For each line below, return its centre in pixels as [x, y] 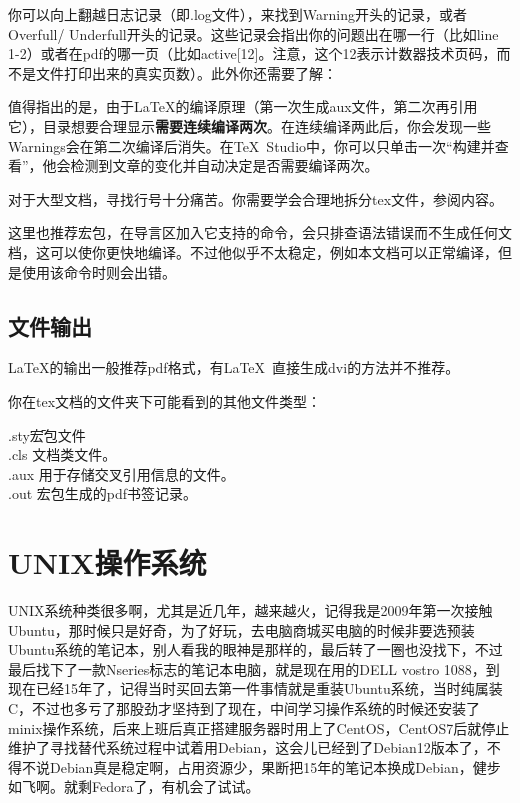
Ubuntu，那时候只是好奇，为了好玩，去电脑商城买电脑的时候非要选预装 [241, 629]
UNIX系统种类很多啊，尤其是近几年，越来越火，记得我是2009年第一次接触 [250, 610]
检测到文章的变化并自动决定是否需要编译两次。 [224, 165]
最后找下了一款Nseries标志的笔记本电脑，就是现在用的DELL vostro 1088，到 [254, 668]
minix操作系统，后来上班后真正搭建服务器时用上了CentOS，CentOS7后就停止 [259, 727]
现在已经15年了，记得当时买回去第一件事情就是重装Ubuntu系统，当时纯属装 [255, 688]
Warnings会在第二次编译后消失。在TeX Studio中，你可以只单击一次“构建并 [251, 145]
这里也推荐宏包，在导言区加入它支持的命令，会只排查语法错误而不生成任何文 [260, 232]
